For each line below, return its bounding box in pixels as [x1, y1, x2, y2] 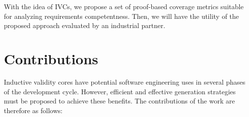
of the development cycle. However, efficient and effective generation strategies [4, 86, 236, 96]
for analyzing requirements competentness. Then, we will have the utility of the [4, 11, 239, 21]
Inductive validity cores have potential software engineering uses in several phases [4, 76, 246, 87]
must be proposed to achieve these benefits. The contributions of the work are [4, 96, 235, 106]
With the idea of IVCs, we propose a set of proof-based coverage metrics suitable [4, 1, 244, 11]
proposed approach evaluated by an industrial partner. [4, 20, 165, 30]
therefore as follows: [4, 105, 63, 115]
